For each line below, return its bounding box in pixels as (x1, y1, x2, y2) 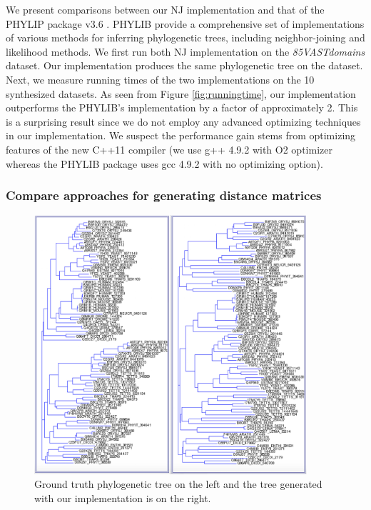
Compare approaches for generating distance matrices (6, 186, 322, 204)
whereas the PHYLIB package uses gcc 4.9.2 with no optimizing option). (6, 156, 323, 171)
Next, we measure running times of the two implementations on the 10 (6, 71, 315, 86)
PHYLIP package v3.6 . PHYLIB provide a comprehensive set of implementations (6, 16, 365, 31)
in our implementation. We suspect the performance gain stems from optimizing (6, 128, 356, 143)
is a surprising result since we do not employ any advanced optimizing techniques (6, 114, 361, 129)
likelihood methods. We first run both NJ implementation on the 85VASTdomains (6, 44, 365, 59)
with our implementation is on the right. (34, 490, 211, 505)
